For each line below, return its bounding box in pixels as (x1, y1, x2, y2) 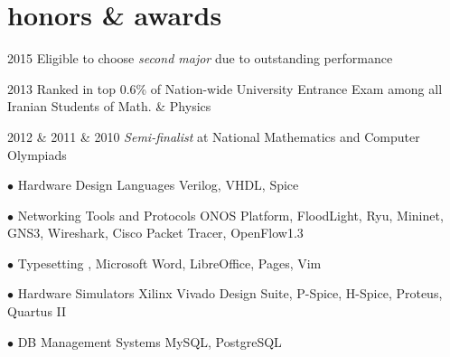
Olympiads (7, 145, 67, 164)
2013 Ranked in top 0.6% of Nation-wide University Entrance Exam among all (7, 79, 443, 98)
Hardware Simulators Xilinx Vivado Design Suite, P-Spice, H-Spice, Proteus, (17, 284, 443, 303)
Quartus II (7, 302, 67, 321)
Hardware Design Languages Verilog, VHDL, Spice (17, 175, 299, 194)
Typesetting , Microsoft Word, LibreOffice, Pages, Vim (17, 253, 322, 272)
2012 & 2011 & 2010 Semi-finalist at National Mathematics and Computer (7, 127, 420, 146)
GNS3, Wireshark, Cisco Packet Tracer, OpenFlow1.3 (7, 223, 304, 242)
